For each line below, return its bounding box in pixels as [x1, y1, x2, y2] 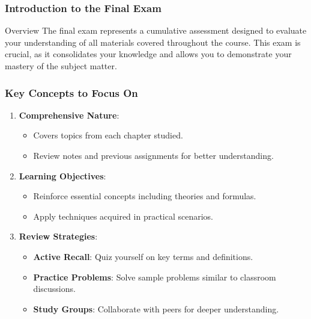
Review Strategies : [19, 230, 98, 243]
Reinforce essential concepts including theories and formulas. [33, 190, 256, 202]
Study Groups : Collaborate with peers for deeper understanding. [33, 302, 279, 315]
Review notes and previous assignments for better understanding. [33, 149, 274, 161]
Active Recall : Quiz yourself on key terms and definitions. [33, 250, 253, 262]
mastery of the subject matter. [5, 60, 117, 72]
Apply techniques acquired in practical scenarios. [33, 209, 214, 222]
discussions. [33, 282, 76, 295]
